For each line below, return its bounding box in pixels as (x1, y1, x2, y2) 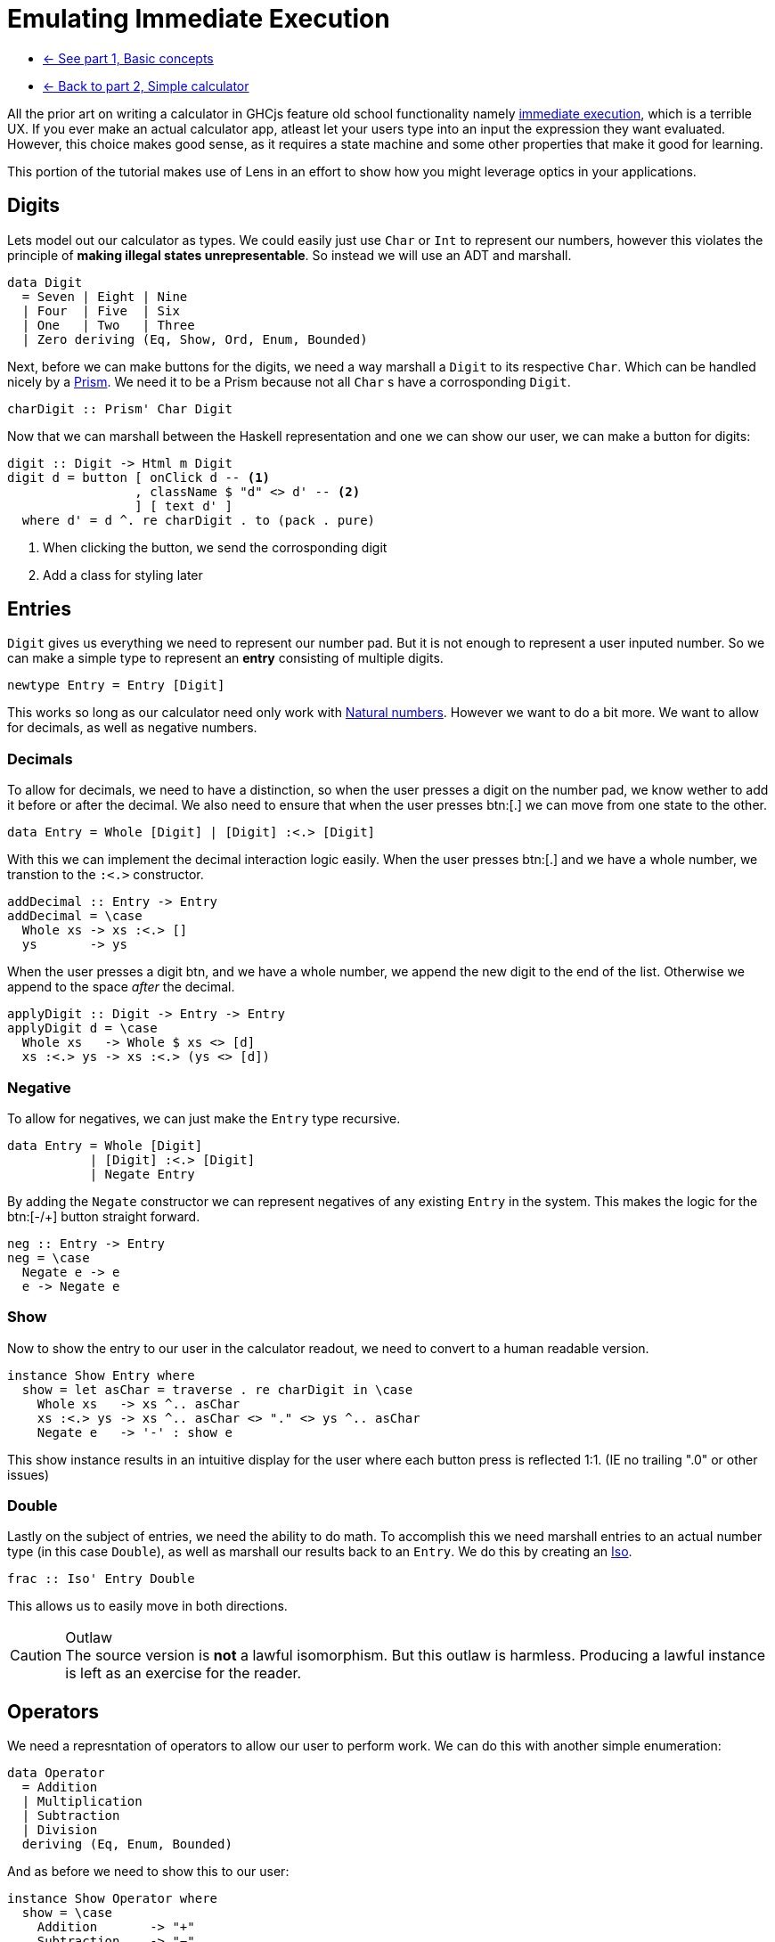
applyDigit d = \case (7, 1021, 158, 1036)
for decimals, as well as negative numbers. (7, 720, 257, 736)
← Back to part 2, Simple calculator (43, 78, 249, 94)
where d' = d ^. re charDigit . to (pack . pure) (21, 512, 376, 527)
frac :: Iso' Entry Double (7, 1571, 195, 1587)
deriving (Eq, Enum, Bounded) (21, 1837, 232, 1852)
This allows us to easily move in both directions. (7, 1598, 288, 1614)
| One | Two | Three (21, 317, 195, 332)
